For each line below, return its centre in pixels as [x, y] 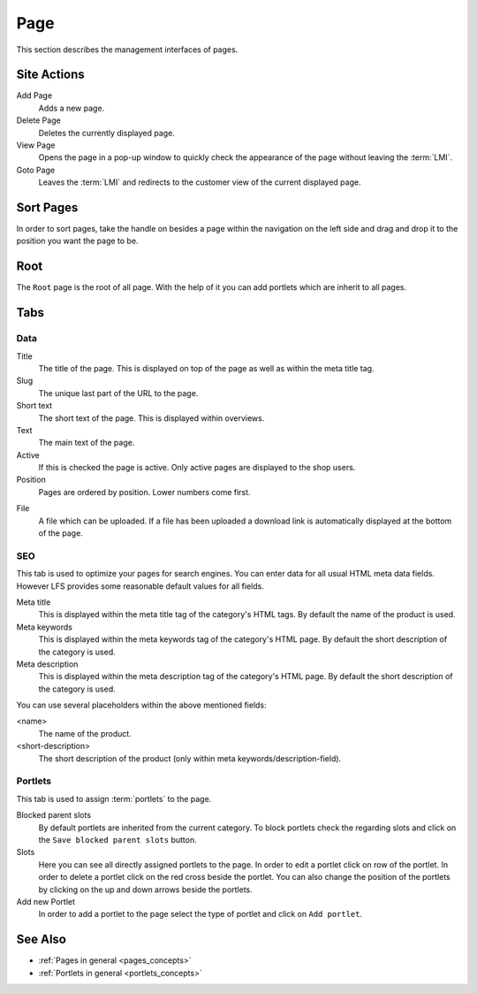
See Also [41, 940]
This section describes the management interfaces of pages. [127, 50]
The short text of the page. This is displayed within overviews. [151, 418]
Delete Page [38, 120]
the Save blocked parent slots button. [118, 839]
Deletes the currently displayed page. [107, 133]
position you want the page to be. [77, 241]
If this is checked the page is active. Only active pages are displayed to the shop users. [197, 468]
